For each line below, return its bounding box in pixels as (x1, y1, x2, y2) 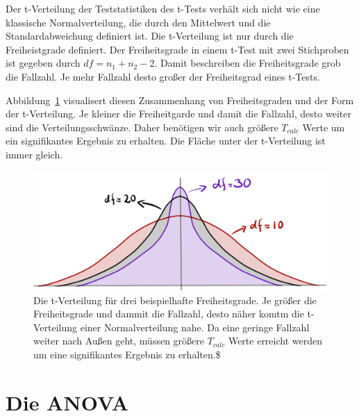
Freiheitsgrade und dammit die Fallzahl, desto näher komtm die (33, 306, 304, 321)
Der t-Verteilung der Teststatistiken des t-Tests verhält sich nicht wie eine (6, 1, 320, 15)
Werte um (302, 119, 345, 134)
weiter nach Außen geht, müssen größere (33, 333, 205, 348)
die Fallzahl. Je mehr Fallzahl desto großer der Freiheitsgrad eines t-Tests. (6, 69, 320, 83)
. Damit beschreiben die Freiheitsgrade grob (154, 56, 341, 70)
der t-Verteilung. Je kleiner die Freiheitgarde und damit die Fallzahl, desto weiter (6, 106, 351, 121)
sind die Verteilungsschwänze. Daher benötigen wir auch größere (6, 119, 278, 134)
